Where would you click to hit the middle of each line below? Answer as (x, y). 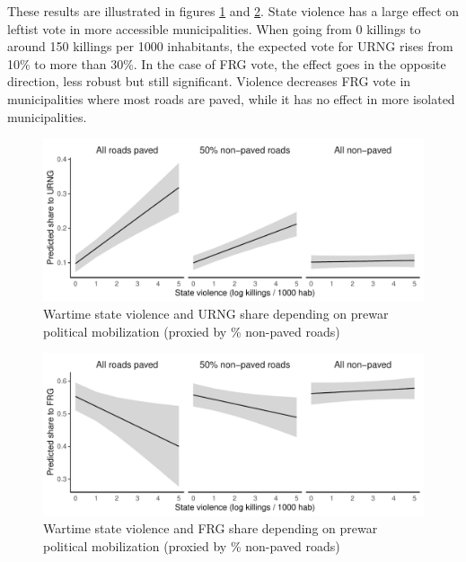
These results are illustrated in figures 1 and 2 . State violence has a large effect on (233, 11)
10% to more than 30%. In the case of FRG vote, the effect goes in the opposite (227, 63)
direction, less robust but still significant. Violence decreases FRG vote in (209, 81)
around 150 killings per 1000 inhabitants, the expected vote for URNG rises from (230, 46)
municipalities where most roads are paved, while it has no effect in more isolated (231, 98)
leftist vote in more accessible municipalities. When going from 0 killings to (214, 28)
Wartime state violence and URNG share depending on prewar (216, 314)
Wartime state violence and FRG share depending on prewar (211, 528)
